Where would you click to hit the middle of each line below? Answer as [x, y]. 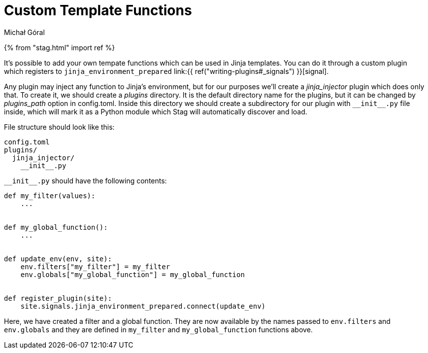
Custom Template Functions [98, 10]
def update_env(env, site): [58, 259]
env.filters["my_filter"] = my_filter [95, 266]
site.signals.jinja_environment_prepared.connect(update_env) [143, 306]
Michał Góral [24, 32]
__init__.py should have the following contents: [85, 180]
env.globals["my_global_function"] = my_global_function [132, 274]
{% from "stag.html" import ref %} [60, 47]
